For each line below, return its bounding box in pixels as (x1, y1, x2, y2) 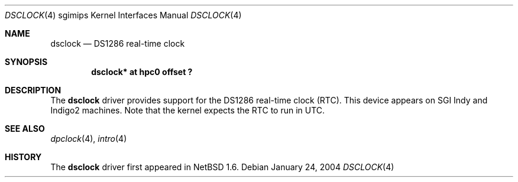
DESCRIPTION (5, 85, 61, 95)
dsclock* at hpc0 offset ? (91, 67, 193, 77)
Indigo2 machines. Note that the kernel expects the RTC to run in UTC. (50, 105, 325, 115)
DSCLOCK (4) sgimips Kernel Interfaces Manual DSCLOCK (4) (5, 10, 242, 20)
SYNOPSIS (5, 57, 48, 67)
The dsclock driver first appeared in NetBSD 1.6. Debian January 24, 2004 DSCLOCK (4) (50, 162, 394, 172)
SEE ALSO (5, 123, 45, 134)
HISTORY (5, 152, 42, 162)
